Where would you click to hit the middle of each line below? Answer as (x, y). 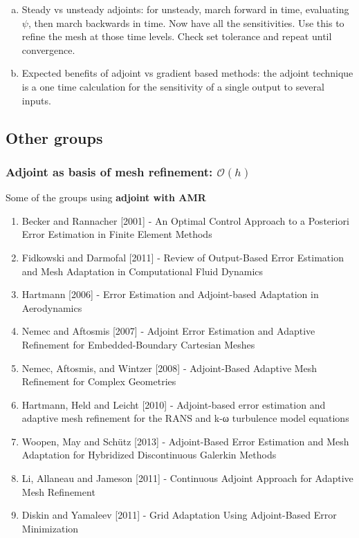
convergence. (48, 49)
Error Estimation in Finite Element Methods (117, 234)
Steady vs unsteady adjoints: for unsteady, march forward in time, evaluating (185, 9)
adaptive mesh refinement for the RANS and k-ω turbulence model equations (185, 418)
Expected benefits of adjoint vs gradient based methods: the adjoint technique (187, 73)
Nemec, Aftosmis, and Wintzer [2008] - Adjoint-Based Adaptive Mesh (169, 368)
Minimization (50, 528)
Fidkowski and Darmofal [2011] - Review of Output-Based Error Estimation (183, 257)
